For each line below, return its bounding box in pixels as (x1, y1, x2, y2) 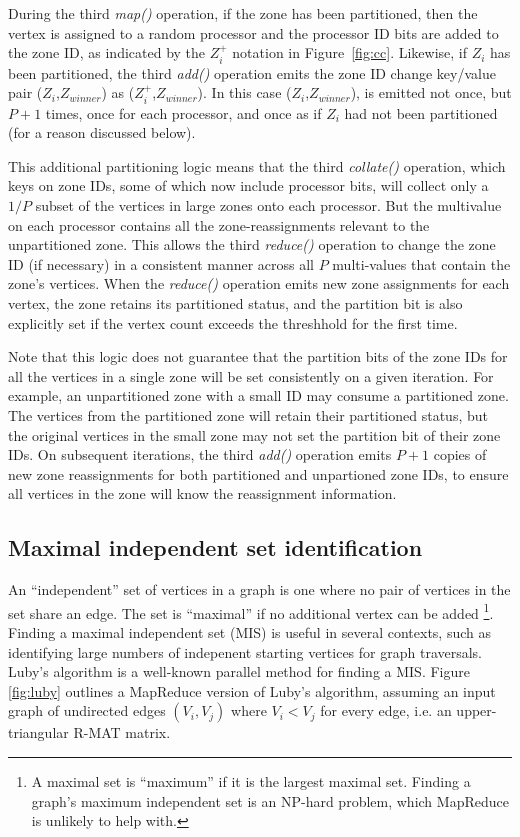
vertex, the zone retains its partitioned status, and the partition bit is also (8, 292, 463, 313)
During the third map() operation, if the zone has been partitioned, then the (8, 3, 478, 23)
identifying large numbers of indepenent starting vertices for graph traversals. (8, 641, 483, 662)
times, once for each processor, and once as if (45, 102, 322, 123)
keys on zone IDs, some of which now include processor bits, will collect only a (8, 175, 489, 196)
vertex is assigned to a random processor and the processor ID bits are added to (8, 22, 499, 43)
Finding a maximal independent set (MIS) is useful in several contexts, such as (8, 621, 491, 642)
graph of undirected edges (8, 700, 166, 721)
